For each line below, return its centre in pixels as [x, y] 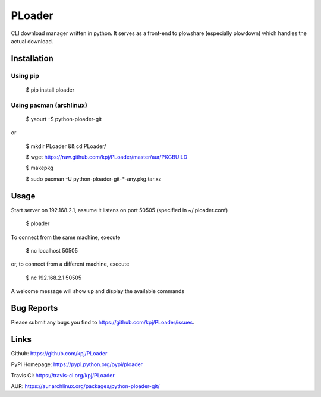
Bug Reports [34, 308]
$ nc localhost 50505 [52, 250]
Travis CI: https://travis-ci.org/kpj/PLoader [63, 375]
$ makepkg [40, 168]
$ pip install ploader [50, 90]
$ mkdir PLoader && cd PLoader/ [66, 146]
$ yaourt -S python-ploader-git [64, 119]
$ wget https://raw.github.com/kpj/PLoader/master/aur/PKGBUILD [107, 157]
